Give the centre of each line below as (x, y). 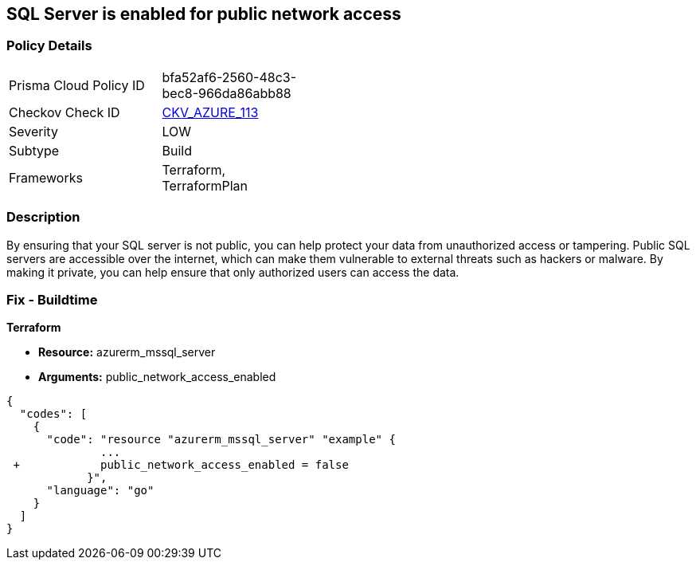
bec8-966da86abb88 (227, 93)
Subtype (34, 150)
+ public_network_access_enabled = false (181, 465)
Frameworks (46, 177)
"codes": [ (53, 414)
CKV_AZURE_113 (210, 112)
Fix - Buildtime (52, 299)
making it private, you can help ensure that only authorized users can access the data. (233, 272)
